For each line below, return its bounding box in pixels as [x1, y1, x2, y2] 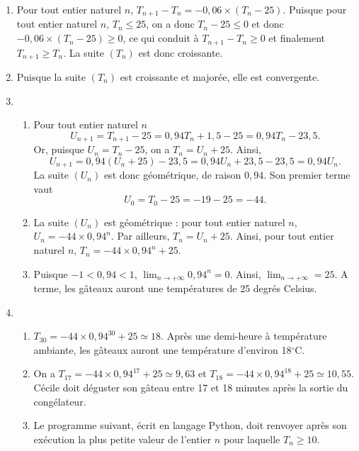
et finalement [268, 30, 326, 45]
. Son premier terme [263, 167, 351, 182]
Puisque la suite [16, 69, 86, 84]
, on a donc [146, 16, 195, 31]
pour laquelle [223, 431, 280, 446]
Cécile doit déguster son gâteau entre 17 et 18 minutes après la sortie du [33, 380, 348, 395]
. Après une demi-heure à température [161, 328, 327, 343]
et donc [251, 16, 284, 31]
